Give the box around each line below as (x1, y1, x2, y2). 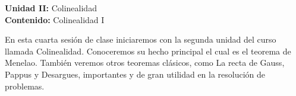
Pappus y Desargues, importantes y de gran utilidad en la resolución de (5, 68, 266, 80)
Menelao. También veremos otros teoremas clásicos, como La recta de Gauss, (5, 56, 285, 69)
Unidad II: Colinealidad (5, 2, 97, 14)
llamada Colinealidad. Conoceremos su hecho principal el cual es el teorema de (5, 44, 291, 57)
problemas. (5, 79, 45, 92)
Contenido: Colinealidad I (5, 13, 105, 25)
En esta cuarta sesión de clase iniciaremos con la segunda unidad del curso (5, 33, 276, 46)
